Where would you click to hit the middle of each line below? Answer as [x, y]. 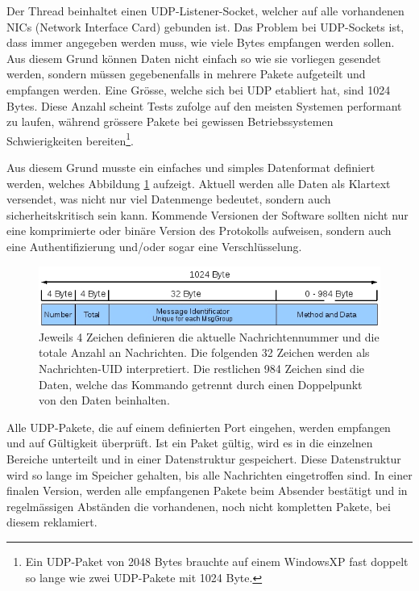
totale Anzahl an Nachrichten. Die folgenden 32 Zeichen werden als [204, 352]
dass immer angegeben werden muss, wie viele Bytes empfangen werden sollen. [201, 42]
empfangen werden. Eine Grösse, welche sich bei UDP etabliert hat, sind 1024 [199, 89]
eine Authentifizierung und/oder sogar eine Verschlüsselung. [154, 246]
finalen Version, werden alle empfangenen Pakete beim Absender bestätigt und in [207, 490]
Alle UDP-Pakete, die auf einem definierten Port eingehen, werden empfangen [199, 427]
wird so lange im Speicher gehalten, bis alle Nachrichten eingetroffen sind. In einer [209, 474]
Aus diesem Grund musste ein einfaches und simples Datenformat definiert [191, 167]
